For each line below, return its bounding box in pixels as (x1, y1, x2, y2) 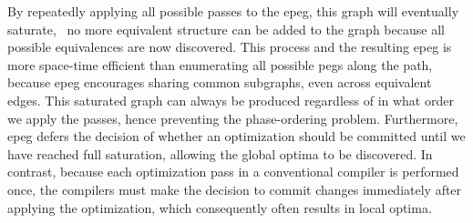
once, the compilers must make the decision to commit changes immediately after (7, 179, 462, 198)
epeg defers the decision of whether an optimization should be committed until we (7, 127, 466, 146)
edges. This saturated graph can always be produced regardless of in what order (7, 90, 454, 109)
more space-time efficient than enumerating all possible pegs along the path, (7, 55, 433, 74)
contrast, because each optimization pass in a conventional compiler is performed (7, 162, 459, 181)
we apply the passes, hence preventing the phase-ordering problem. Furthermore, (7, 108, 458, 127)
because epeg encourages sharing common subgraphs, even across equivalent (7, 73, 432, 92)
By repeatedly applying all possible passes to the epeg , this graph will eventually (7, 2, 459, 20)
